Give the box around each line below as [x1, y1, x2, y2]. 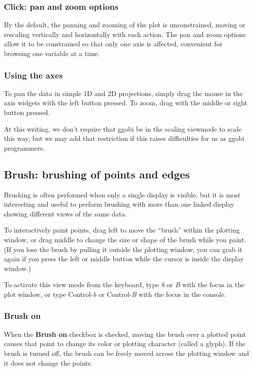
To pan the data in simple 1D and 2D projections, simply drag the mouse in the [4, 88, 243, 98]
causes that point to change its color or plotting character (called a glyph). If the [4, 338, 246, 349]
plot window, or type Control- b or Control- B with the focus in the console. [4, 289, 226, 299]
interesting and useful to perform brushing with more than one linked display [4, 199, 235, 209]
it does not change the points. [4, 357, 93, 368]
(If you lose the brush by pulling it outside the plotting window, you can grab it [4, 244, 242, 254]
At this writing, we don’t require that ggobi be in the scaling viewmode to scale [4, 123, 242, 134]
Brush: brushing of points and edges [4, 166, 190, 181]
